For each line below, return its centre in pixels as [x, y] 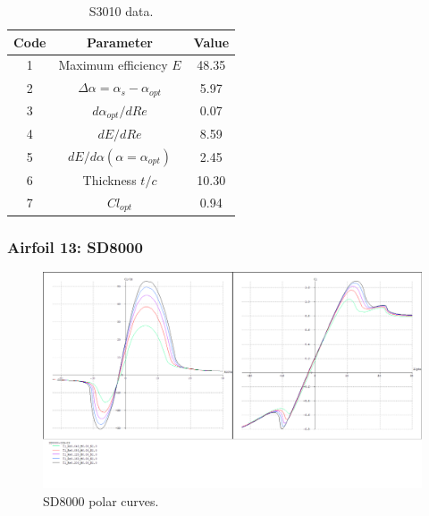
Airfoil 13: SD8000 [75, 246]
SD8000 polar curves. [101, 500]
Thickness [109, 179]
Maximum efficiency [113, 65]
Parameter [120, 42]
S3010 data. [121, 11]
